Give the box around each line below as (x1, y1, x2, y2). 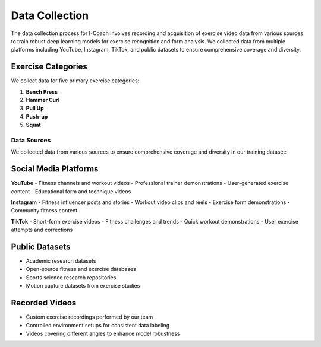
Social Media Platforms (11, 164, 99, 174)
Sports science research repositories (26, 273, 117, 281)
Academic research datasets (26, 257, 96, 265)
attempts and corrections (11, 226, 73, 234)
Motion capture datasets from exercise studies (26, 282, 140, 289)
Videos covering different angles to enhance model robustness (26, 330, 180, 337)
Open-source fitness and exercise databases (26, 266, 137, 273)
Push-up (26, 113, 48, 120)
